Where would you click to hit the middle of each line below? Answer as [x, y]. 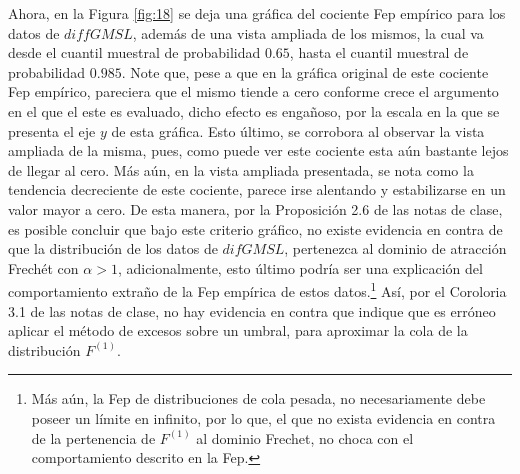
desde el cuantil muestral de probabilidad [134, 52]
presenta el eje [52, 130]
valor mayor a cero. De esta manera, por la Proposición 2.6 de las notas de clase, [255, 208]
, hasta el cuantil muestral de [379, 52]
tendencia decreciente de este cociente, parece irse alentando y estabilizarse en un [257, 189]
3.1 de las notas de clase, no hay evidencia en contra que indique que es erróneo [252, 310]
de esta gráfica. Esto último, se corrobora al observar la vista [298, 130]
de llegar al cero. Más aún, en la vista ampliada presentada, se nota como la [241, 169]
